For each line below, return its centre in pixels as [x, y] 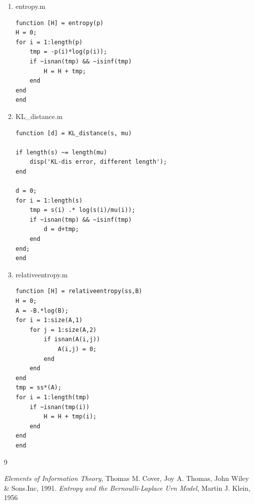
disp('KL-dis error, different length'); [98, 162]
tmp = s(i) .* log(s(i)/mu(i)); [83, 210]
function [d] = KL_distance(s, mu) [74, 133]
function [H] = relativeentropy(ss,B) [79, 291]
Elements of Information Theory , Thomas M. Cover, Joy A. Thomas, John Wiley [127, 478]
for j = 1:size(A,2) [63, 330]
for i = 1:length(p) [49, 42]
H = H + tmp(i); [70, 417]
